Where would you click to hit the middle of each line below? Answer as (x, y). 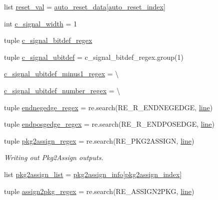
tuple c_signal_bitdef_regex (48, 40)
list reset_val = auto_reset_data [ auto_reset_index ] (85, 6)
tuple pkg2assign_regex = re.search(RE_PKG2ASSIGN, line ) (99, 140)
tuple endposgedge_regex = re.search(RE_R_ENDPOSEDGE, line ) (109, 124)
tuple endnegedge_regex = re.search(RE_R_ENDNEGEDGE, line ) (108, 107)
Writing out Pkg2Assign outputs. (54, 157)
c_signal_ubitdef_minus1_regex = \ (61, 74)
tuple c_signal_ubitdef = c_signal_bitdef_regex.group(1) (94, 57)
